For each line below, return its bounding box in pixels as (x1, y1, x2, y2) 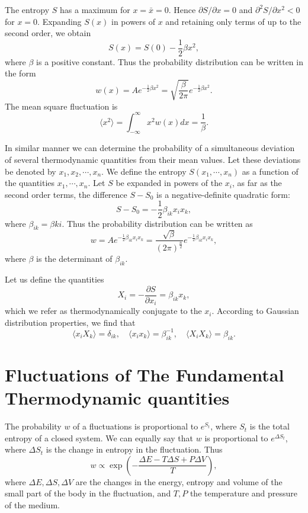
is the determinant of (36, 252, 113, 265)
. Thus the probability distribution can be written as (62, 217, 253, 229)
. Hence (168, 4, 196, 15)
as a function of (242, 165, 299, 177)
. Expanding (37, 15, 82, 27)
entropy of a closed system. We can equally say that (5, 431, 194, 444)
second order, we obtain (5, 27, 91, 39)
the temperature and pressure (190, 487, 298, 499)
